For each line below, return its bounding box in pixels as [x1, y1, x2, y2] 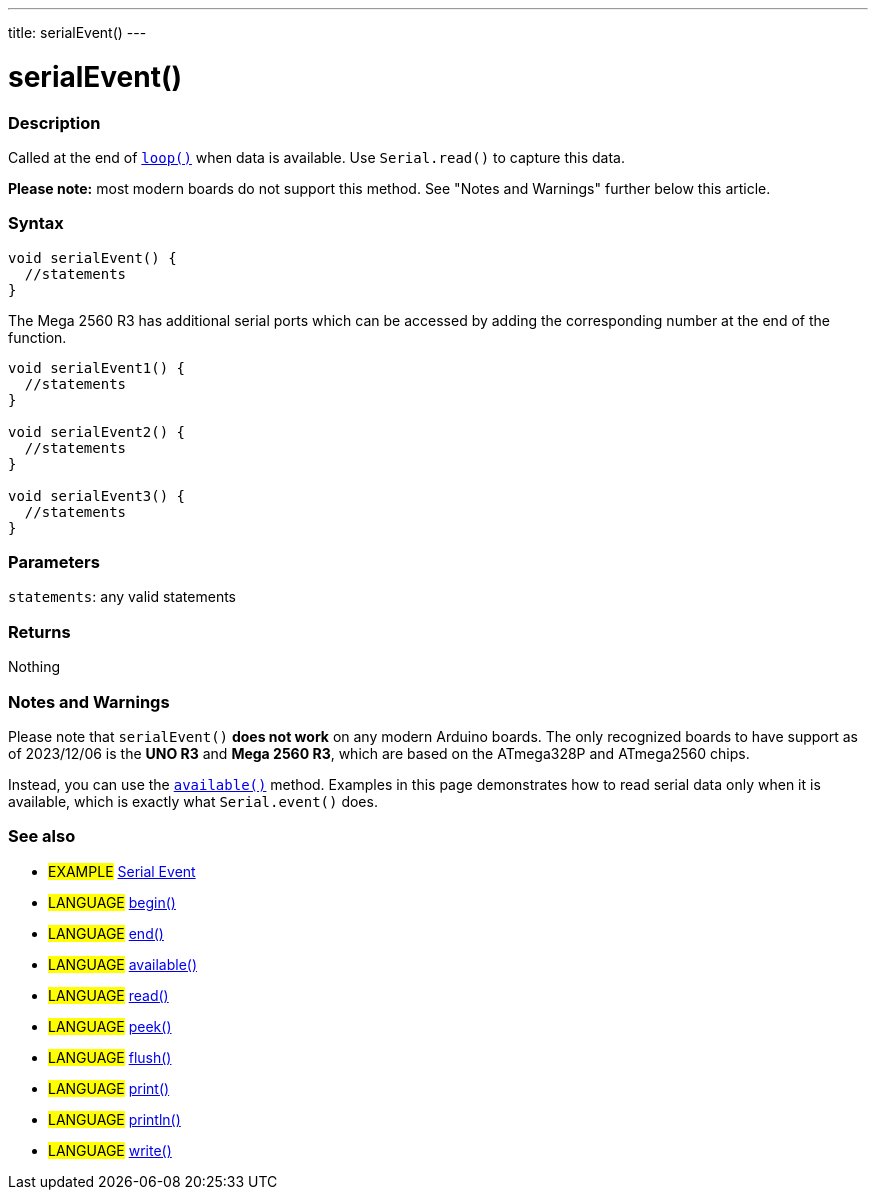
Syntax [8, 213, 64, 234]
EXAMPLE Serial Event [48, 862, 196, 880]
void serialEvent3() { [8, 487, 186, 504]
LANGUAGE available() [48, 955, 198, 973]
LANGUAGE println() [48, 1110, 181, 1128]
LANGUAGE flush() [48, 1048, 172, 1066]
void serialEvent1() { [8, 359, 186, 376]
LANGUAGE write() [48, 1141, 172, 1159]
